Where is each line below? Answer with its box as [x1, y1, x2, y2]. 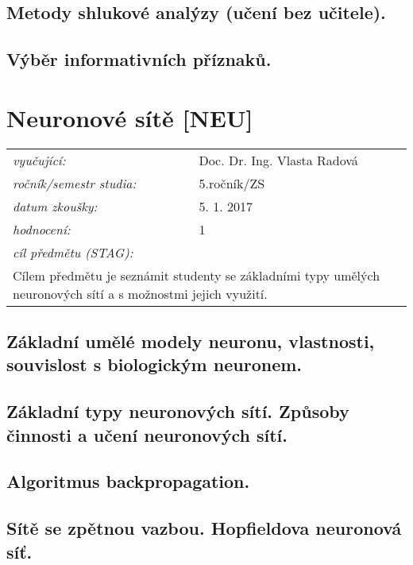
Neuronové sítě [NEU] [6, 101, 253, 134]
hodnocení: [13, 219, 71, 238]
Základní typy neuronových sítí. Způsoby [6, 399, 349, 424]
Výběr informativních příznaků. [6, 47, 272, 72]
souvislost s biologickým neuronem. [6, 352, 303, 377]
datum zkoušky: [13, 196, 98, 215]
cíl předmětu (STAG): [13, 242, 133, 261]
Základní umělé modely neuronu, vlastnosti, [6, 329, 375, 354]
